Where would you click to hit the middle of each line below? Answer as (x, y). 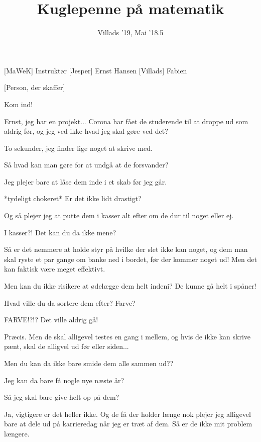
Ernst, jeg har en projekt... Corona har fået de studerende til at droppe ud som (126, 121)
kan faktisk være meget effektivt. (55, 269)
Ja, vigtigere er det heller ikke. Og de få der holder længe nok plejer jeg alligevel (127, 414)
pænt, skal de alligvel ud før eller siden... (67, 346)
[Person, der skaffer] (35, 87)
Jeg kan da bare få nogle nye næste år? (64, 380)
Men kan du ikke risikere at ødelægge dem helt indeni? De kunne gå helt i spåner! (130, 286)
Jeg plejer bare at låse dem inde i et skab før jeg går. (86, 181)
